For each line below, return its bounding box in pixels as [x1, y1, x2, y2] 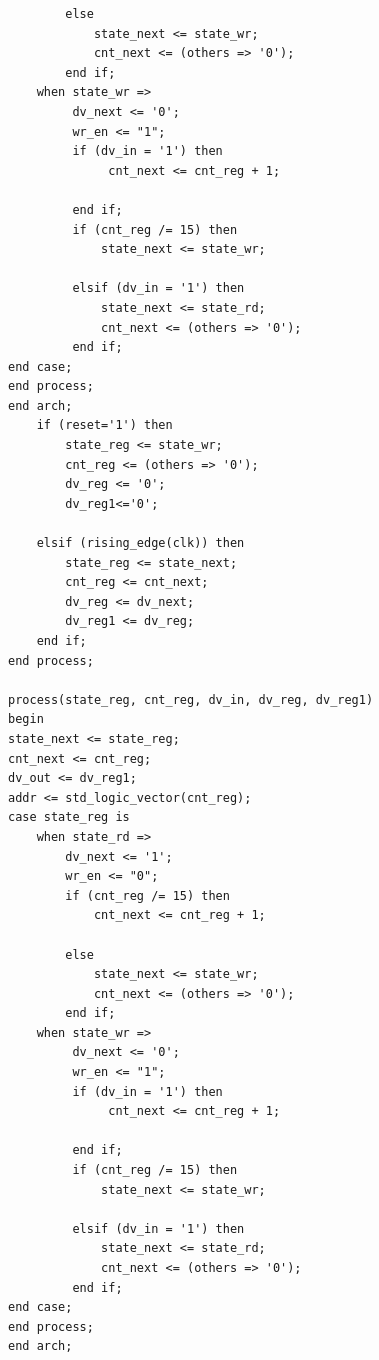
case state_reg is [8, 810, 130, 825]
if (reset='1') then [36, 418, 173, 433]
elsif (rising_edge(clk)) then [36, 536, 245, 551]
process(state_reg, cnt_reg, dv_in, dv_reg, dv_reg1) [8, 692, 374, 707]
